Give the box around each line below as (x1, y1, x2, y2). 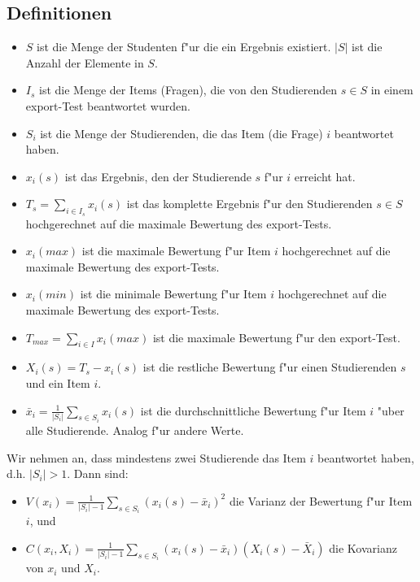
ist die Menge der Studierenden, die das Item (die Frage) (40, 124, 323, 141)
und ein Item (25, 374, 90, 391)
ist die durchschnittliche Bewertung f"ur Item (140, 402, 366, 419)
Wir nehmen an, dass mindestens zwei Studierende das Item (7, 449, 306, 466)
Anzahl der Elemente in (25, 54, 144, 71)
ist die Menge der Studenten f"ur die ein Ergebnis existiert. (37, 38, 331, 55)
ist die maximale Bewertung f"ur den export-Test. (152, 328, 400, 345)
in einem (370, 81, 413, 98)
